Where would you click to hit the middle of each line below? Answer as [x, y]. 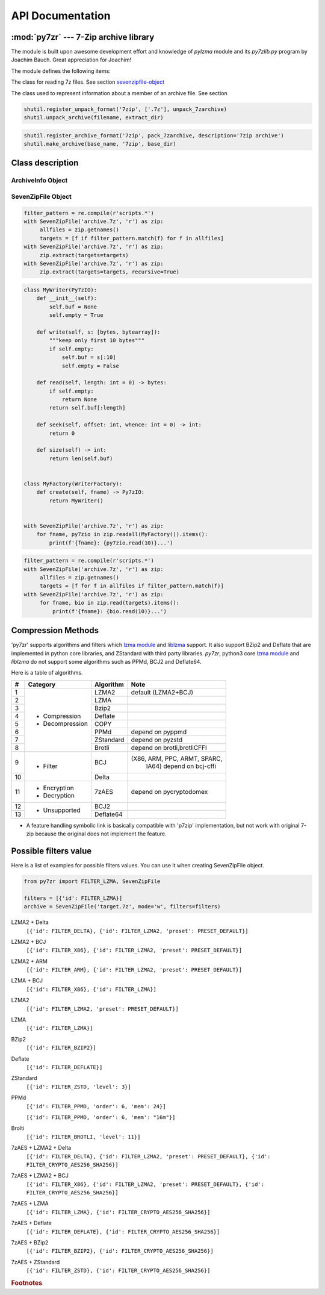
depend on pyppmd [159, 732]
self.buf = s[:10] [89, 357]
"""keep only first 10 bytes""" [97, 341]
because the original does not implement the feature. [101, 834]
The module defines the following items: [61, 71]
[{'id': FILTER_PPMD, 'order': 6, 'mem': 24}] [96, 1106]
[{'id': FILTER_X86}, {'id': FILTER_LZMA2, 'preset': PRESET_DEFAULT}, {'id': [145, 1184]
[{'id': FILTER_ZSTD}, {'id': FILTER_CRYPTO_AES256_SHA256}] [118, 1271]
